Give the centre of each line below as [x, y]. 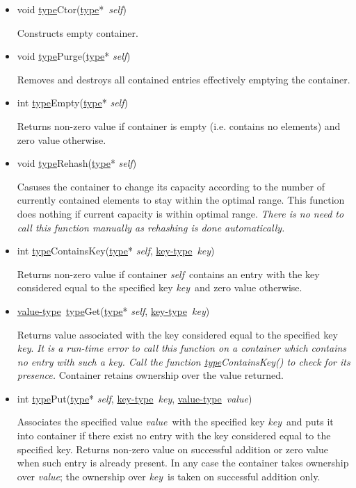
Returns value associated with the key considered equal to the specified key [177, 334]
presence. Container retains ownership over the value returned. [150, 375]
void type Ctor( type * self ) [72, 9]
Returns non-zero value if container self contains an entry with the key [168, 274]
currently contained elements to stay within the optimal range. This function [181, 200]
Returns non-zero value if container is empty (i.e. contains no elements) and [179, 125]
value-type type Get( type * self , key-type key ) [113, 310]
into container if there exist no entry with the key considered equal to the [174, 436]
